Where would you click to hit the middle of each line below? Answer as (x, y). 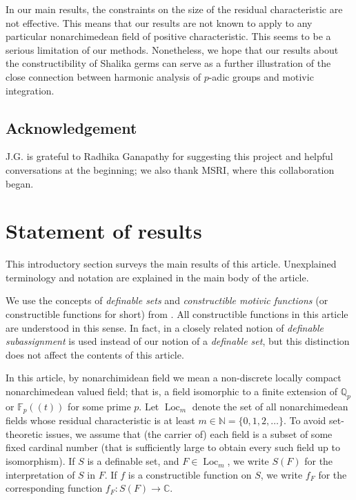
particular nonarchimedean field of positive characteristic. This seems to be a (168, 36)
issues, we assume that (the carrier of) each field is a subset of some (189, 433)
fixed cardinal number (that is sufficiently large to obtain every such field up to (173, 447)
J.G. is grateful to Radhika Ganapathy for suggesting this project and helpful (169, 156)
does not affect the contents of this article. (95, 354)
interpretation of (40, 474)
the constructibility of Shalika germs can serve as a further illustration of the (168, 63)
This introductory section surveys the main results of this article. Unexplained (171, 264)
